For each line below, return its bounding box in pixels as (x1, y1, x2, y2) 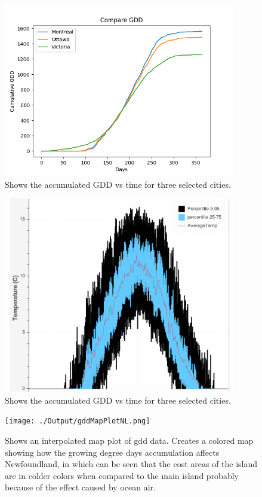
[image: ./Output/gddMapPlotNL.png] (5, 417, 150, 426)
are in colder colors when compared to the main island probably (5, 469, 239, 481)
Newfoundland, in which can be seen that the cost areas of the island (5, 458, 258, 470)
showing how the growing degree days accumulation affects (5, 446, 220, 458)
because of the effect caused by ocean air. (5, 481, 156, 493)
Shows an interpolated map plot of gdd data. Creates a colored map (5, 434, 254, 446)
